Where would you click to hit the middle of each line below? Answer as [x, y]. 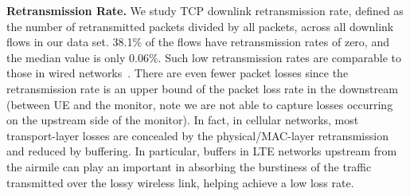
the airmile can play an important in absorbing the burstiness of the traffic [189, 166]
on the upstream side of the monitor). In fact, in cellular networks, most [183, 120]
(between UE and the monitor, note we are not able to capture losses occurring [200, 104]
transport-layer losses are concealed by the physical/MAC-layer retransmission [197, 135]
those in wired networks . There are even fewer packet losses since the [178, 73]
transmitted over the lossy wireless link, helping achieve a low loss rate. [180, 182]
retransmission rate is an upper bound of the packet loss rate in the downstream [202, 88]
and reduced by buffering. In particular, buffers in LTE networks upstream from [202, 151]
